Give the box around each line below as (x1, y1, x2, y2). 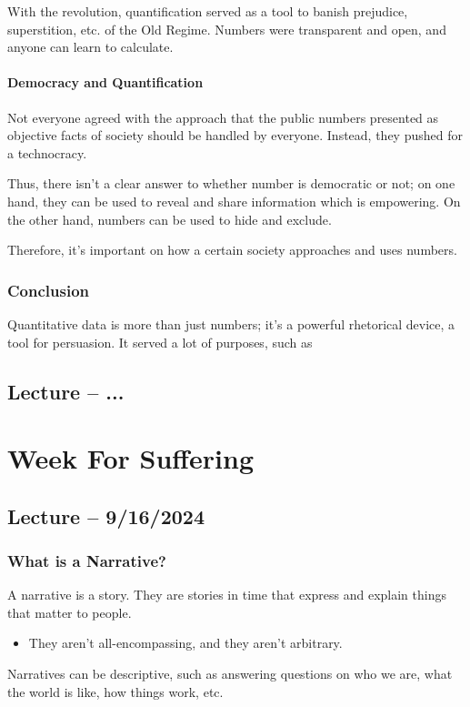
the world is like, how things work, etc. (7, 682, 224, 701)
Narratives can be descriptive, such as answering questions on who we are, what (7, 664, 453, 683)
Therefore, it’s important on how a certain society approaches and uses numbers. (7, 240, 457, 259)
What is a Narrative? (7, 550, 166, 571)
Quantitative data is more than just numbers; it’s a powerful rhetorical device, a (7, 314, 455, 333)
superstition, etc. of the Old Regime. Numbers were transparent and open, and (7, 19, 446, 38)
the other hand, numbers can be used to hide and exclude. (7, 209, 332, 228)
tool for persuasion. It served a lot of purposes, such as (7, 332, 313, 351)
